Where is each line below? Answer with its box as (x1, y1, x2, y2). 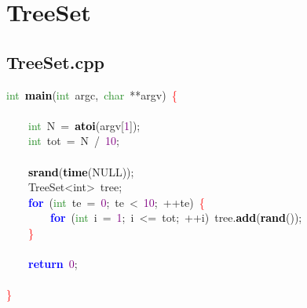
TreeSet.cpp (6, 49, 105, 74)
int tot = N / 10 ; (28, 132, 119, 149)
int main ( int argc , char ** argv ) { (6, 86, 177, 103)
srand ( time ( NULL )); (28, 163, 134, 179)
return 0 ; (28, 255, 78, 272)
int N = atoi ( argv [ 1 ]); (28, 117, 141, 133)
